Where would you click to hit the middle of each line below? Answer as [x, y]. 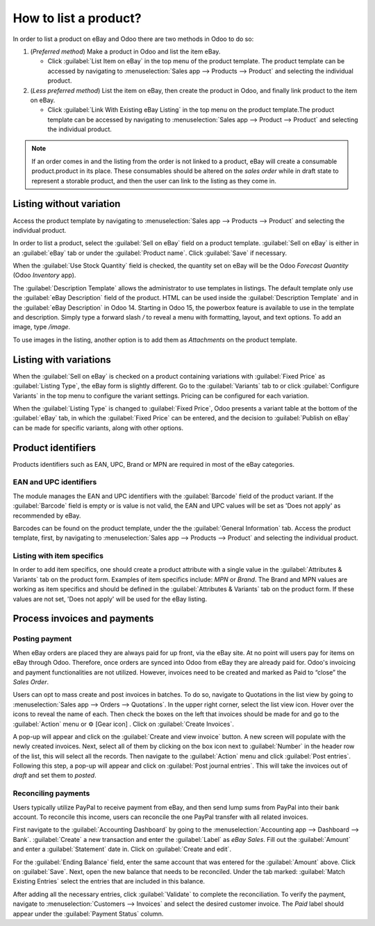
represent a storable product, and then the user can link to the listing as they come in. [154, 181]
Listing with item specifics [58, 556]
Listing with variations [62, 359]
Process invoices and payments [83, 619]
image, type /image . [42, 327]
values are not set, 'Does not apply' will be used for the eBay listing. [110, 599]
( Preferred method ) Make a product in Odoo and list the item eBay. [125, 51]
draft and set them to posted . [55, 775]
